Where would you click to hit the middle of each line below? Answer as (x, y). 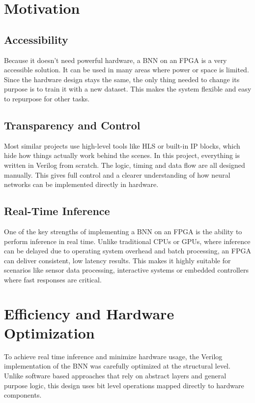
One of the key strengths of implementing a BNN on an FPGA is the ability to (123, 231)
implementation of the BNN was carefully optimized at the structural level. (117, 366)
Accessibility (36, 39)
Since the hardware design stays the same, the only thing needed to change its (122, 79)
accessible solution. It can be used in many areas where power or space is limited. (127, 70)
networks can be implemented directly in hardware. (81, 184)
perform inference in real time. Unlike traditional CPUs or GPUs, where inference (127, 241)
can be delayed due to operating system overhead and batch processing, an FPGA (127, 251)
